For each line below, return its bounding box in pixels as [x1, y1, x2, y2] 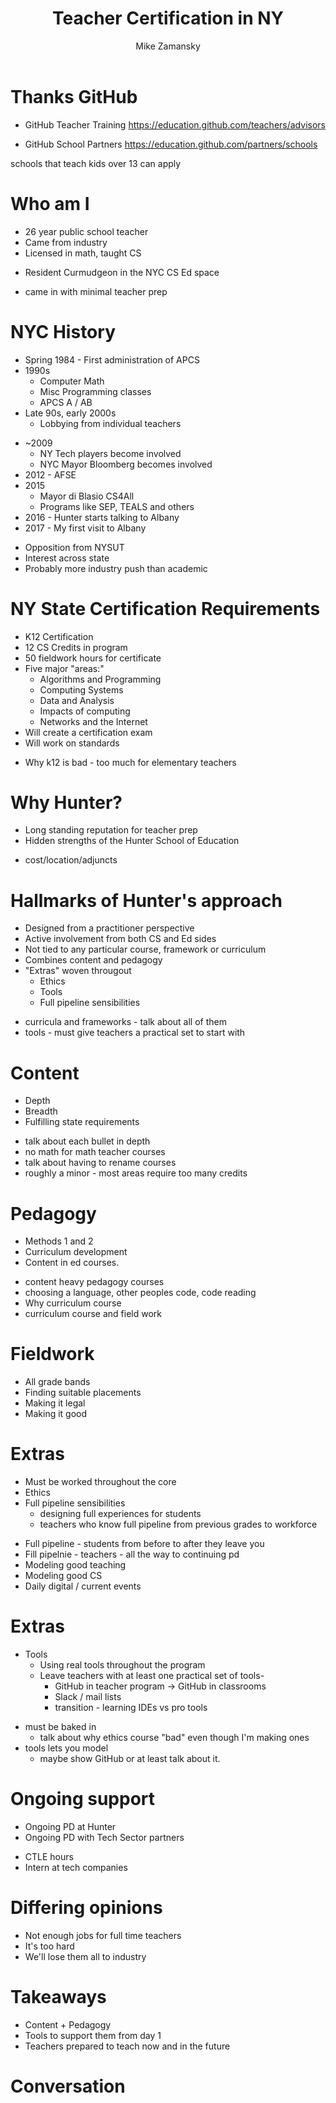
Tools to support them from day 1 [24, 2029, 162, 2041]
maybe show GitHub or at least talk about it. [39, 1753, 221, 1765]
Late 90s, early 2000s [24, 407, 117, 419]
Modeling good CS [24, 1570, 103, 1582]
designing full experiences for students [39, 1508, 202, 1520]
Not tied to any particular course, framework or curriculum [24, 943, 267, 956]
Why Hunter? [10, 791, 123, 814]
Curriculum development [24, 1246, 128, 1258]
